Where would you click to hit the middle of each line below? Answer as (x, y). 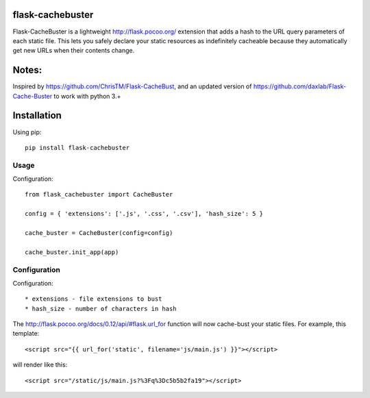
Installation (37, 115)
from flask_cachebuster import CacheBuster (99, 195)
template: (26, 334)
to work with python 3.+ (87, 96)
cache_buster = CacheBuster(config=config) (99, 233)
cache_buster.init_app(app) (72, 252)
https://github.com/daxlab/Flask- (300, 86)
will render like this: (40, 365)
